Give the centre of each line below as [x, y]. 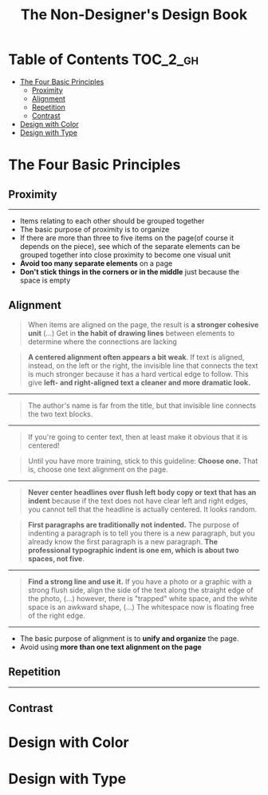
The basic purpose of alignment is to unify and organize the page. [129, 638]
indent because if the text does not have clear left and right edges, [138, 500]
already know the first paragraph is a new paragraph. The [122, 541]
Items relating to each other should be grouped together [112, 220]
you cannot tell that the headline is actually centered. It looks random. [142, 509]
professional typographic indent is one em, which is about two [133, 550]
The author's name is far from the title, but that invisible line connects [142, 405]
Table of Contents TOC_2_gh [104, 59]
